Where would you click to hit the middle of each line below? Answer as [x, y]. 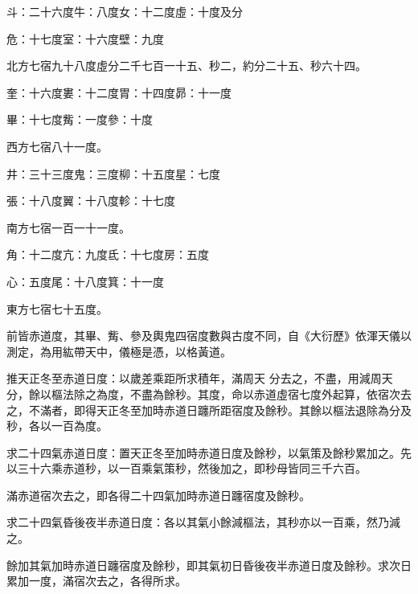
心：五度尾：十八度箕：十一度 [85, 281]
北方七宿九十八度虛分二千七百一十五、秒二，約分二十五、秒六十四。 [186, 66]
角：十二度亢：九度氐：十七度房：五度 [108, 254]
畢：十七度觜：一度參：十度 [80, 119]
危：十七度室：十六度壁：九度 [85, 38]
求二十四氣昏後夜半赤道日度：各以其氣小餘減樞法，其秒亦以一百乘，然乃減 [203, 522]
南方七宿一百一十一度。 [68, 227]
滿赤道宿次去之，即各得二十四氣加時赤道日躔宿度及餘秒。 [158, 495]
